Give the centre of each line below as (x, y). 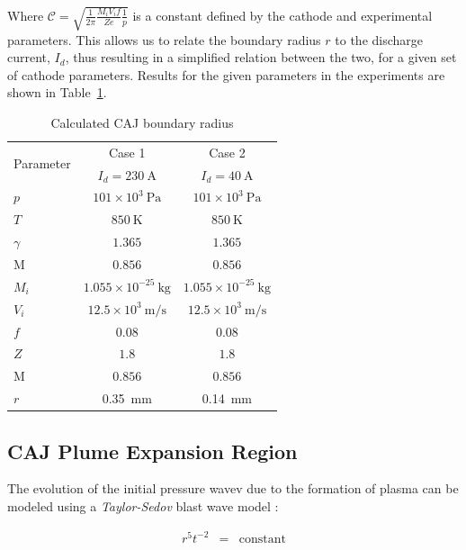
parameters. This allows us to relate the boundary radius (164, 39)
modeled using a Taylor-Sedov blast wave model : (143, 505)
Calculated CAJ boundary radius (142, 122)
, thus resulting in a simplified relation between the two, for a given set (261, 57)
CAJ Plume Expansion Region (152, 451)
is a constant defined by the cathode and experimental (282, 15)
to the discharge (379, 39)
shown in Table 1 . (57, 92)
